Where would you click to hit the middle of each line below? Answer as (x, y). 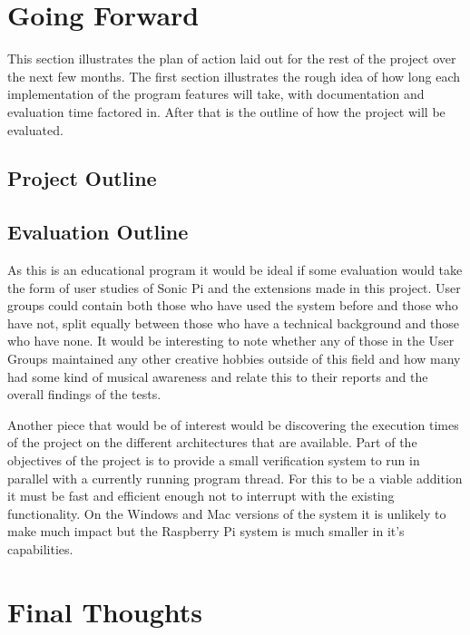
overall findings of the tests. (84, 394)
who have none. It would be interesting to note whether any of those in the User (231, 341)
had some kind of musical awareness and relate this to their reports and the (218, 376)
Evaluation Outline (98, 232)
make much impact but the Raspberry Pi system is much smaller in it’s (206, 531)
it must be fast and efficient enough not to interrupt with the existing (201, 496)
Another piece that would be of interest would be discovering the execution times (233, 424)
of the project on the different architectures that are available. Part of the (212, 442)
